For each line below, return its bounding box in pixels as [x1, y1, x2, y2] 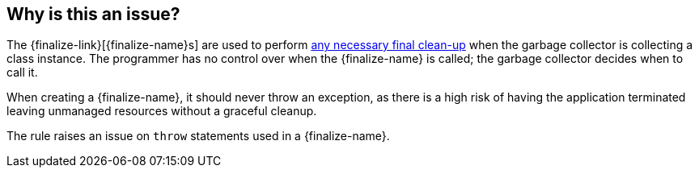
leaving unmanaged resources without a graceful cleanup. [6, 104, 317, 118]
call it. [6, 65, 38, 80]
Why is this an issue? [6, 4, 180, 24]
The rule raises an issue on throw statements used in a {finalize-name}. [6, 129, 390, 143]
